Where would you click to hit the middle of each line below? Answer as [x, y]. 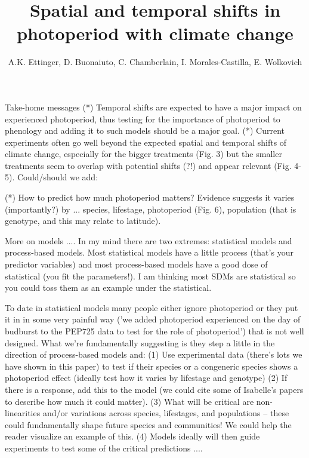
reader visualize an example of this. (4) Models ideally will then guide [132, 436]
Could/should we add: [58, 177]
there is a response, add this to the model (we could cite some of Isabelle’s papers [154, 389]
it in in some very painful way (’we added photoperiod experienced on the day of [153, 319]
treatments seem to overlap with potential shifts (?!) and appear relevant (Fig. [148, 165]
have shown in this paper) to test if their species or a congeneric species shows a [152, 366]
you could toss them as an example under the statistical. [108, 288]
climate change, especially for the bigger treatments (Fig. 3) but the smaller [143, 154]
